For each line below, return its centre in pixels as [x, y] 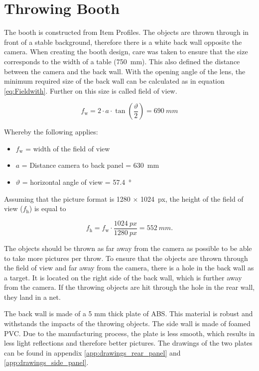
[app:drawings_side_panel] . [46, 362]
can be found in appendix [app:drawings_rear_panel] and [92, 352]
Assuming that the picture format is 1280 [67, 198]
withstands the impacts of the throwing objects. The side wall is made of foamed [127, 323]
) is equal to [48, 208]
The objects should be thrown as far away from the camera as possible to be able [128, 248]
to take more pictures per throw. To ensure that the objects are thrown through [126, 258]
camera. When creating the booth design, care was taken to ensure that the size [126, 52]
